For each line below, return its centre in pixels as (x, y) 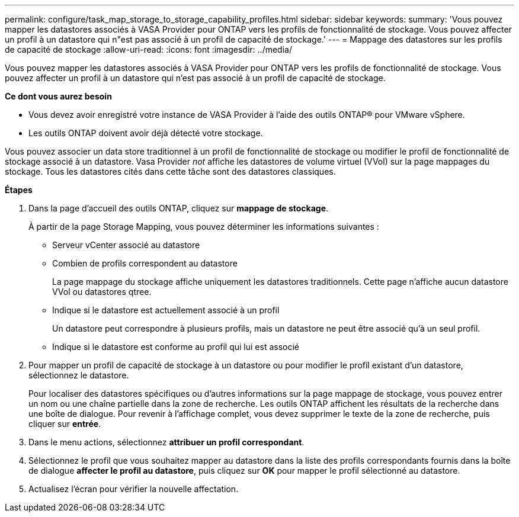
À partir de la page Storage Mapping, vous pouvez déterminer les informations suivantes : (204, 227)
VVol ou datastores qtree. (102, 292)
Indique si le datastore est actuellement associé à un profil (166, 310)
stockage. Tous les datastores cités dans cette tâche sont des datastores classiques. (170, 171)
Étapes (19, 190)
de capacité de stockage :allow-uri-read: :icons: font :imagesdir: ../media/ (148, 49)
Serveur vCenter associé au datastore (126, 245)
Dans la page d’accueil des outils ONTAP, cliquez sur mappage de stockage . (179, 208)
